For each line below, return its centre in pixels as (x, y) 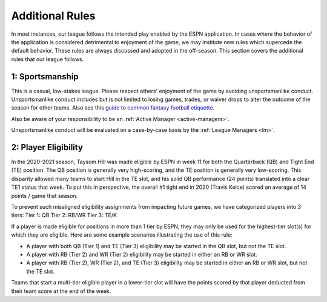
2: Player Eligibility (47, 147)
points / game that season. (45, 195)
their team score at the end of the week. (61, 291)
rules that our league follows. (48, 59)
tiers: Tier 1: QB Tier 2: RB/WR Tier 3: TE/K (64, 215)
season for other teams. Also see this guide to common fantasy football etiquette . (113, 108)
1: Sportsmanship (45, 77)
